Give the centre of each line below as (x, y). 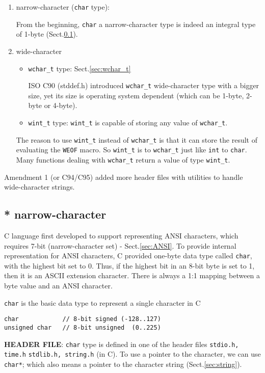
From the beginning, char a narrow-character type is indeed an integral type (136, 24)
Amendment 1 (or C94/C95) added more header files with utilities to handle (124, 177)
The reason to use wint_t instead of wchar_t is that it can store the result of (137, 139)
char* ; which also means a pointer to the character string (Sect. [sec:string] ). (123, 364)
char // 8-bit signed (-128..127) (83, 319)
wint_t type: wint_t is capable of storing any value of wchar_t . (128, 122)
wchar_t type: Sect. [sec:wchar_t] (79, 68)
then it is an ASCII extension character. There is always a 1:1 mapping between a (132, 275)
